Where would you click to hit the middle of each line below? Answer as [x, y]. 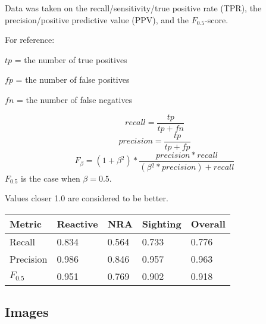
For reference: [30, 40]
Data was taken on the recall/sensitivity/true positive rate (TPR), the [133, 8]
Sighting [162, 223]
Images [27, 312]
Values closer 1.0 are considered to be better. [87, 198]
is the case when [50, 178]
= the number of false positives [73, 80]
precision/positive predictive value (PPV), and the [97, 19]
